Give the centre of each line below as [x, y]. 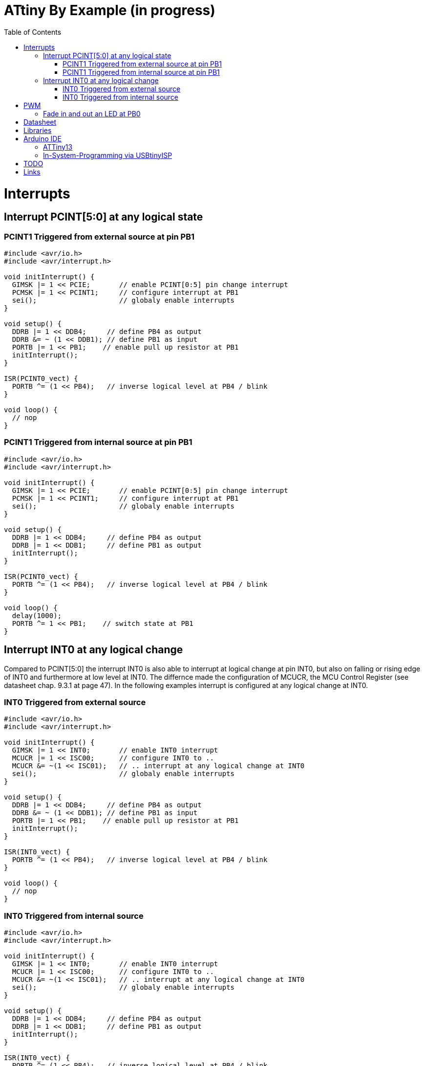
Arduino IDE [42, 138]
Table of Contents [33, 32]
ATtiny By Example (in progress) [110, 10]
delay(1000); [37, 615]
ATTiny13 [58, 147]
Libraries [38, 130]
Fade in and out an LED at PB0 [92, 113]
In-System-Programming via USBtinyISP [108, 155]
